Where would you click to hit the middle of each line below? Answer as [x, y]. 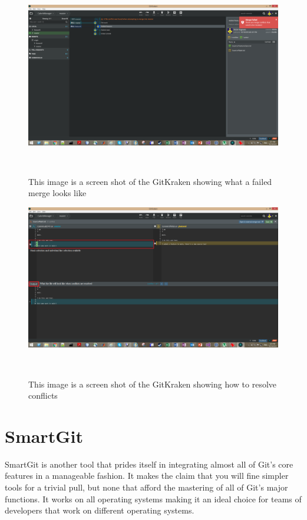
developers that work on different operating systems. [100, 510]
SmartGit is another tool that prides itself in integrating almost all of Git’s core [149, 464]
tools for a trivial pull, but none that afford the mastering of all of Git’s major [146, 487]
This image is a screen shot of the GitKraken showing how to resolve [153, 384]
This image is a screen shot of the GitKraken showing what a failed [150, 181]
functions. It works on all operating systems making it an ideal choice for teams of [153, 499]
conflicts [43, 395]
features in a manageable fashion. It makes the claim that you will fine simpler [147, 476]
